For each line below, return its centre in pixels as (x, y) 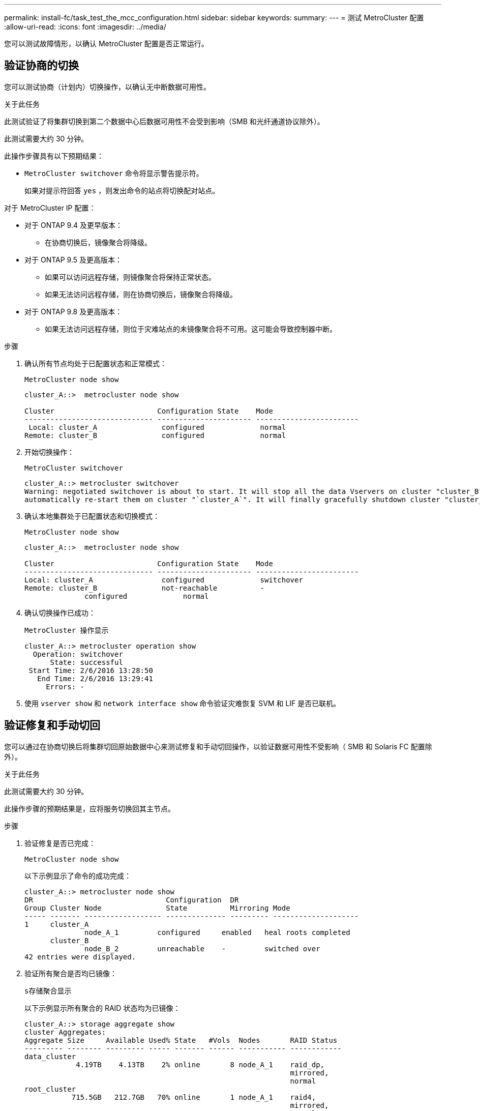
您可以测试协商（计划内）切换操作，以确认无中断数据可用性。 (107, 86)
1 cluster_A (57, 924)
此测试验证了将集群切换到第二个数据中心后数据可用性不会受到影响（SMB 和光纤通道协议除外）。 (164, 121)
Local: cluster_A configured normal (157, 427)
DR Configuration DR (132, 900)
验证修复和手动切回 (52, 725)
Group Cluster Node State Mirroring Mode (157, 908)
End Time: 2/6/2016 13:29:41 (95, 678)
